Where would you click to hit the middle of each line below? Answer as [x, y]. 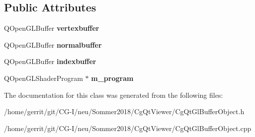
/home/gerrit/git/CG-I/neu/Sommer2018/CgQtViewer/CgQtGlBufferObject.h [124, 111]
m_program [112, 78]
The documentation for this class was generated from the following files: [114, 95]
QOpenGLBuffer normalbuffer [53, 44]
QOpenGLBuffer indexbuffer [50, 61]
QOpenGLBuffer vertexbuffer [52, 28]
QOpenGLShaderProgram [43, 78]
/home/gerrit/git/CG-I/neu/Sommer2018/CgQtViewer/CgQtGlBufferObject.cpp [128, 128]
